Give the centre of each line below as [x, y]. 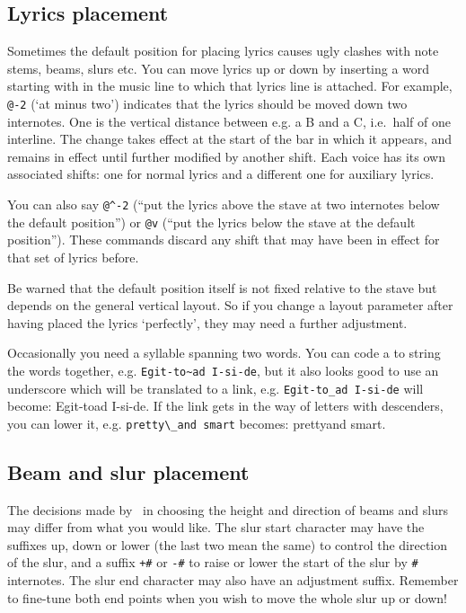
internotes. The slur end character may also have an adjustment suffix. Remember [233, 580]
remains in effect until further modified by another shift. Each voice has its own [226, 156]
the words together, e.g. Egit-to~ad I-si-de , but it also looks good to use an [223, 370]
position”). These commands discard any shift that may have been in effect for [224, 240]
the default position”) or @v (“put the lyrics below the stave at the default [211, 222]
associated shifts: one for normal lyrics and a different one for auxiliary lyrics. [221, 174]
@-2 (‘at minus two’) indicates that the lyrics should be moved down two [207, 103]
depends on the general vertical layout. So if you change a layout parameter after [230, 305]
